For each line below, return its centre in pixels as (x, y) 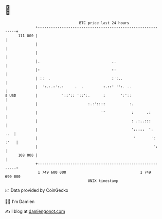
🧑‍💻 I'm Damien (20, 201)
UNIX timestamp (103, 181)
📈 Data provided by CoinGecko (37, 190)
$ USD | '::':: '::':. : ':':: (68, 95)
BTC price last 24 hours (104, 23)
